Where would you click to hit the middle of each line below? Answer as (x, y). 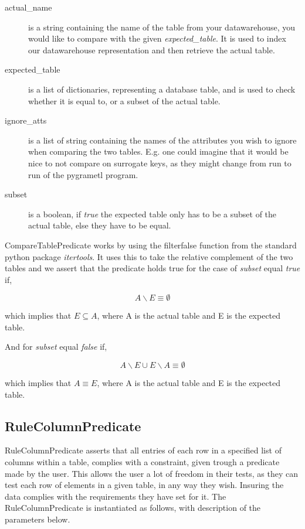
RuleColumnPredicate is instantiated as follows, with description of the (133, 508)
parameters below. (38, 519)
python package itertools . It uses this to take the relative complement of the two (149, 256)
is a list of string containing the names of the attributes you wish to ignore (162, 140)
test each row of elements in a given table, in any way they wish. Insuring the (144, 485)
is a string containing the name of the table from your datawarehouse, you (162, 27)
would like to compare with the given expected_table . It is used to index (157, 38)
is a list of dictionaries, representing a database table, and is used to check (162, 89)
